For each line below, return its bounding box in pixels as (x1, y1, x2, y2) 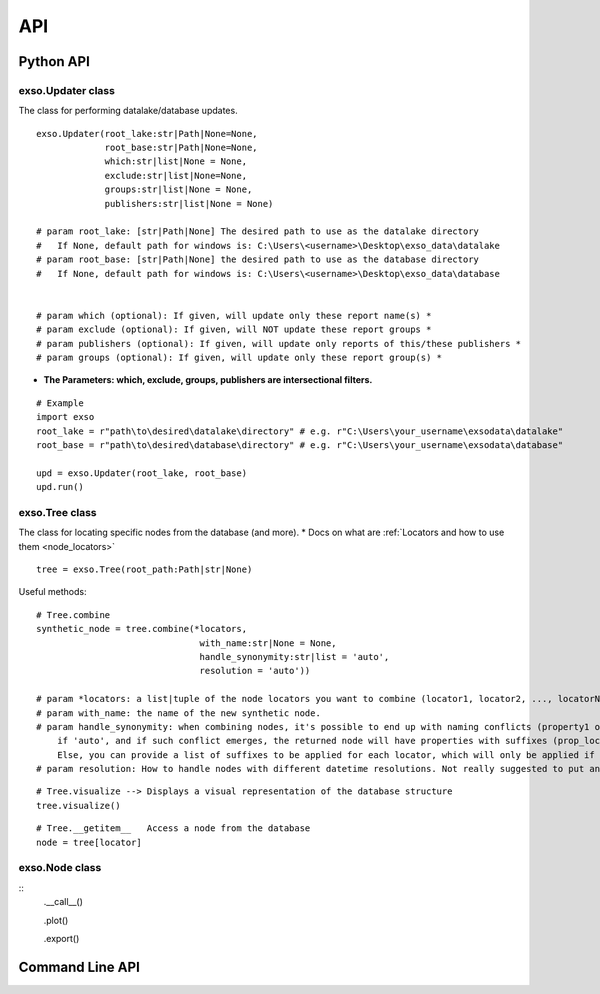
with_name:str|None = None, (199, 637, 337, 649)
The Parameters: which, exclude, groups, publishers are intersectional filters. (43, 374, 373, 386)
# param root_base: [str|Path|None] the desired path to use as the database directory (36, 254, 480, 265)
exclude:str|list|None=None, (104, 170, 248, 181)
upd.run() (36, 481, 84, 493)
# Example (36, 397, 84, 409)
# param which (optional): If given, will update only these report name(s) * (36, 310, 432, 321)
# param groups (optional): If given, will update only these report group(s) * (36, 351, 443, 363)
